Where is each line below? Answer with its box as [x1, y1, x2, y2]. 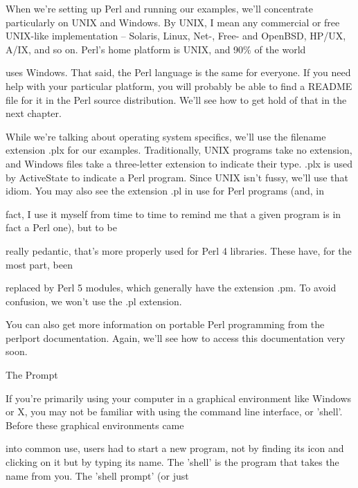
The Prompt [6, 368, 58, 382]
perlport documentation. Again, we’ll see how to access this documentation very [6, 330, 346, 345]
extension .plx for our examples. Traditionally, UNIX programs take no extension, [6, 143, 352, 157]
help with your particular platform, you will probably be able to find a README [6, 78, 352, 93]
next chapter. [6, 106, 62, 120]
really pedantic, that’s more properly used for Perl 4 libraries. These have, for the [6, 243, 352, 257]
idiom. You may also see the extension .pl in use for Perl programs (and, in [6, 183, 325, 198]
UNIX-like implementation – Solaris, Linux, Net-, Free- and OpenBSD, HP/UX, [6, 28, 346, 43]
